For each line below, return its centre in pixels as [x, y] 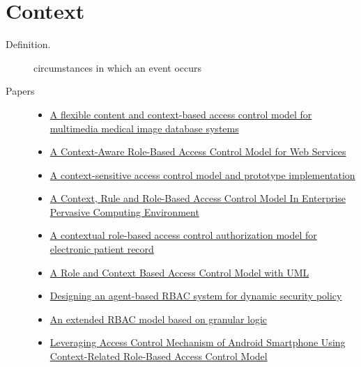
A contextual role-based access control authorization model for [183, 235]
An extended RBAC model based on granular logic [159, 319]
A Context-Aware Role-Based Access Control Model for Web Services [198, 151]
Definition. [28, 44]
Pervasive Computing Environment [124, 211]
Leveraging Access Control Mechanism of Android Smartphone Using [198, 342]
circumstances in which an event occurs [117, 67]
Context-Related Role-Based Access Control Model [159, 356]
